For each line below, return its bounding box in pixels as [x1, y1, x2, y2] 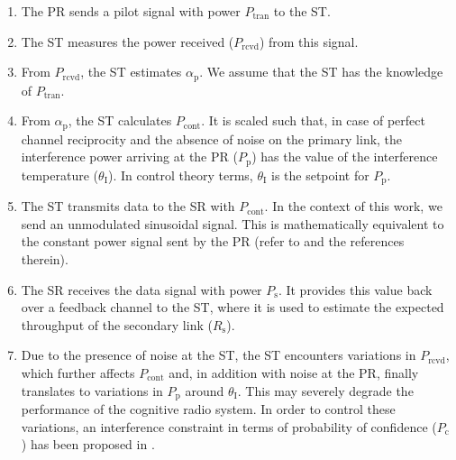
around [185, 381, 224, 400]
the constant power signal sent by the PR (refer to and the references [21, 232, 405, 251]
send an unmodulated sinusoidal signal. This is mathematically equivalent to [21, 214, 444, 233]
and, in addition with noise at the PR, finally [169, 363, 419, 382]
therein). [21, 249, 68, 268]
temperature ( [21, 165, 99, 184]
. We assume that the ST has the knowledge [199, 62, 443, 81]
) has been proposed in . [21, 435, 155, 454]
